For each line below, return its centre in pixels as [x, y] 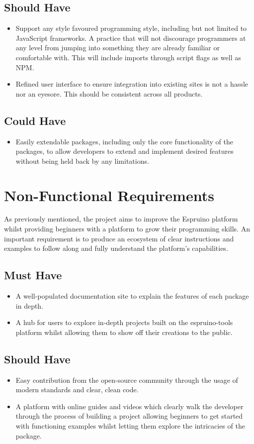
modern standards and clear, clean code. [77, 389]
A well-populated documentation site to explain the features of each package [132, 296]
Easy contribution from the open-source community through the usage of [127, 380]
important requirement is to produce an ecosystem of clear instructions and [119, 238]
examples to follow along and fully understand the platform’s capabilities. [116, 248]
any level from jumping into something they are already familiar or [118, 48]
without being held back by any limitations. [82, 161]
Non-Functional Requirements [109, 195]
